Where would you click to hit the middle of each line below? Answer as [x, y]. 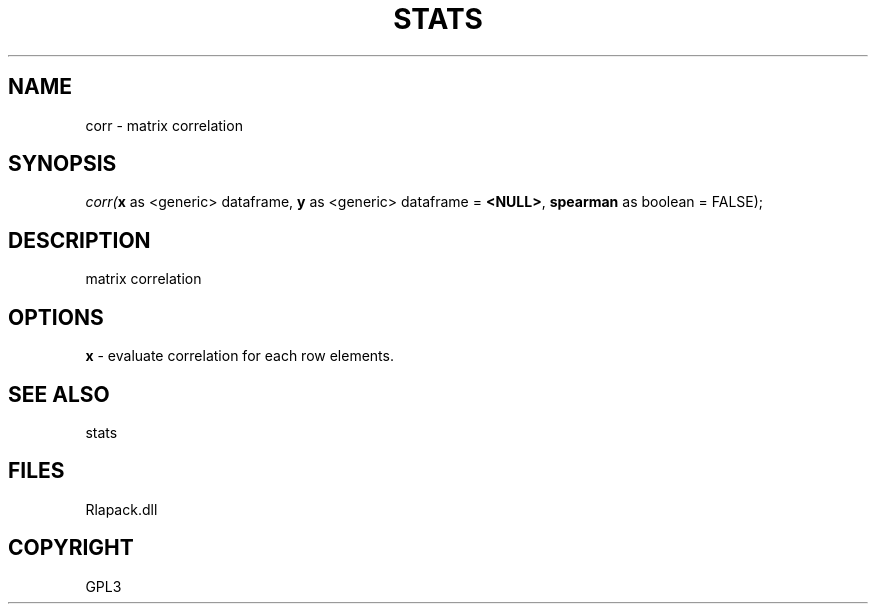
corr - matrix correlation [164, 125]
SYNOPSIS [62, 164]
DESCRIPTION [79, 240]
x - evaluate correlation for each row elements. [239, 356]
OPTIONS [56, 317]
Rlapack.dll [121, 509]
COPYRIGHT [71, 548]
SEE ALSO [59, 394]
